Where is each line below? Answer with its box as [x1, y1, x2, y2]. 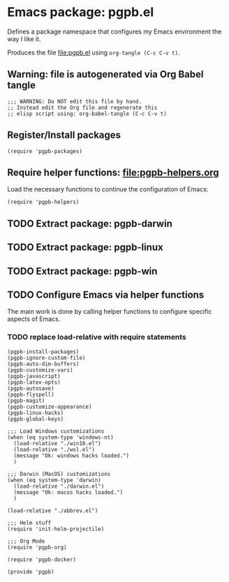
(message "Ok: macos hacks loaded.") [13, 488, 124, 496]
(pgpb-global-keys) [7, 415, 64, 423]
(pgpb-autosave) [7, 385, 54, 392]
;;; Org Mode [7, 537, 45, 545]
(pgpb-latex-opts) [7, 379, 61, 386]
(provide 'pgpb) [7, 568, 54, 575]
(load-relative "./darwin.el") [13, 483, 105, 490]
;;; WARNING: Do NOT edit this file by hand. [7, 98, 142, 105]
